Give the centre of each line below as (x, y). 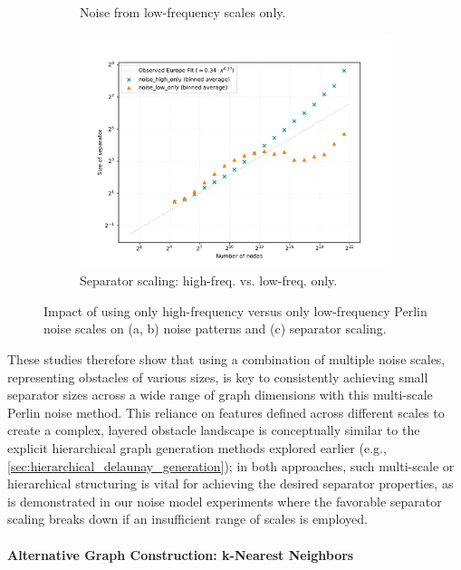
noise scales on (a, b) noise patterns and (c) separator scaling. (215, 328)
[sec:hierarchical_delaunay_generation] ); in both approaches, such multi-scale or (231, 465)
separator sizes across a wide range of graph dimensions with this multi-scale (220, 395)
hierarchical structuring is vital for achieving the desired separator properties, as (230, 483)
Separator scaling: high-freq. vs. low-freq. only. (209, 280)
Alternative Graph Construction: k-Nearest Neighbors (181, 554)
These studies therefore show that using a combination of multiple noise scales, (226, 358)
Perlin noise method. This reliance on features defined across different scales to (226, 412)
